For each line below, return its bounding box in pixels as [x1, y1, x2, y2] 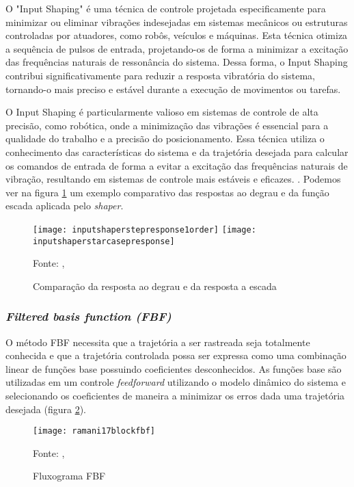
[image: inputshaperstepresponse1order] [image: [33, 224, 256, 235]
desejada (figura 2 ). [5, 402, 86, 416]
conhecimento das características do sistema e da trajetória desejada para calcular [5, 144, 349, 159]
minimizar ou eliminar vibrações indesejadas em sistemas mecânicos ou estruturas [5, 14, 348, 29]
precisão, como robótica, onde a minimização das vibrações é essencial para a [5, 118, 329, 132]
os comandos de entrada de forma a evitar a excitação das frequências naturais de [5, 158, 348, 172]
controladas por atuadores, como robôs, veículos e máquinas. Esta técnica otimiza [5, 28, 348, 42]
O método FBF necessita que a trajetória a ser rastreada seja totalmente [5, 334, 310, 349]
